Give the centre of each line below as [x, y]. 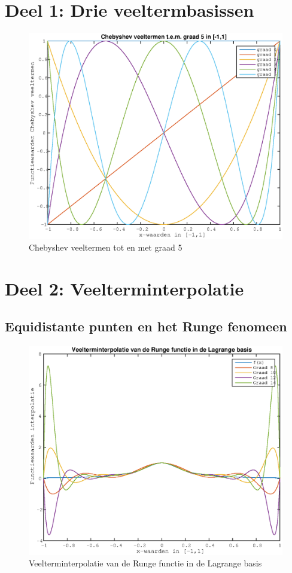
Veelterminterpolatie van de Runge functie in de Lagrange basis [145, 563]
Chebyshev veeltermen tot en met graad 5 [106, 247]
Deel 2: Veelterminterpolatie [124, 288]
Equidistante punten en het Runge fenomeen [146, 326]
